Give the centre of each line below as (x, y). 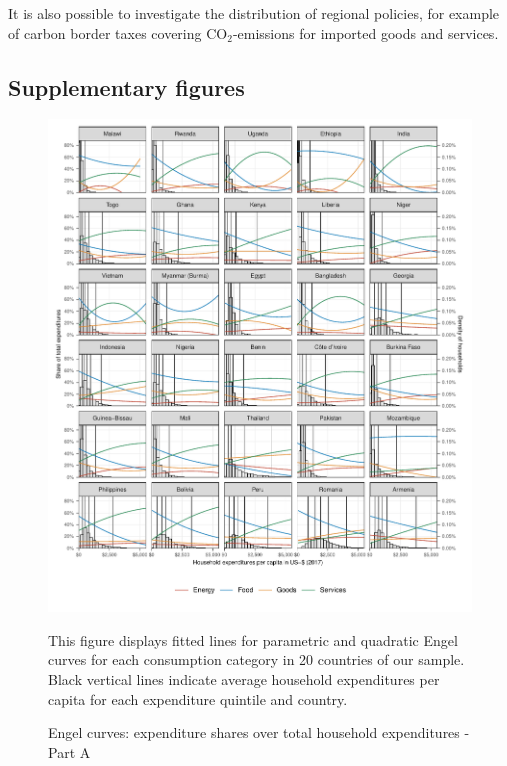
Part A (69, 751)
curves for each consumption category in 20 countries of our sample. (256, 659)
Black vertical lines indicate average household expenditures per (244, 678)
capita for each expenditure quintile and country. (198, 698)
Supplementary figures (126, 86)
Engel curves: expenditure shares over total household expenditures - (259, 732)
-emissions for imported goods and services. (365, 32)
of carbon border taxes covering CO (118, 32)
